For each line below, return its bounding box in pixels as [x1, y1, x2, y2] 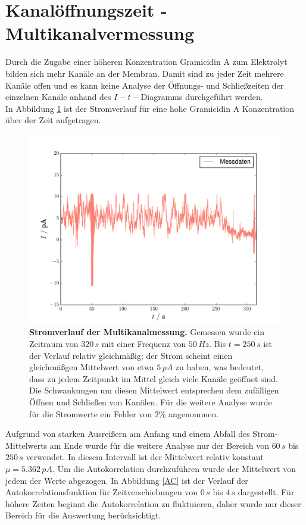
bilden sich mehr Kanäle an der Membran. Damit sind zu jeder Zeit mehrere [5, 67, 284, 79]
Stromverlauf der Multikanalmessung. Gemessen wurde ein [29, 326, 265, 338]
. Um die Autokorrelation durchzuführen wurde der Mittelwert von [52, 462, 296, 474]
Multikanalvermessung [5, 21, 194, 45]
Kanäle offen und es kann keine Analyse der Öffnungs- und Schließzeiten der [5, 79, 284, 91]
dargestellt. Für [238, 486, 295, 498]
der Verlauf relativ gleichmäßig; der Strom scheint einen [29, 349, 233, 361]
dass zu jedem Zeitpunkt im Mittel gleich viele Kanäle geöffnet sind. [29, 372, 278, 385]
